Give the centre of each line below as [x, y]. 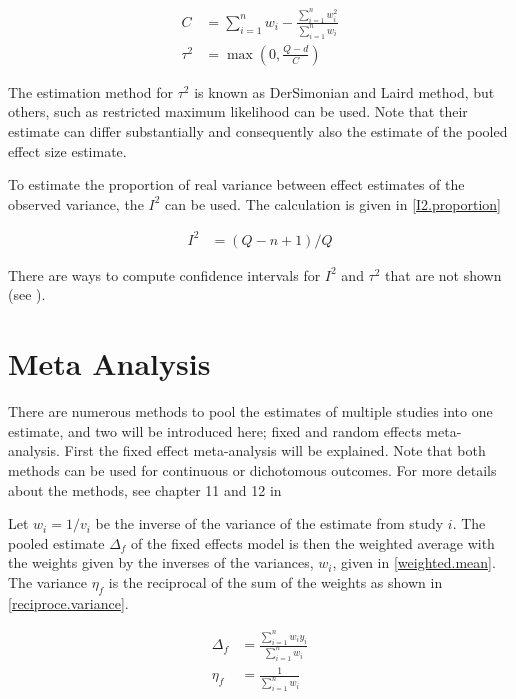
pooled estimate [56, 542]
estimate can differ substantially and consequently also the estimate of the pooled [258, 130]
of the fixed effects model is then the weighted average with [313, 542]
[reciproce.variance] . [68, 602]
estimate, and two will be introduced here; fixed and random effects [215, 430]
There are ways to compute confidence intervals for [164, 274]
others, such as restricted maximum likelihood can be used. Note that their [238, 111]
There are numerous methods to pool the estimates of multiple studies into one [250, 411]
